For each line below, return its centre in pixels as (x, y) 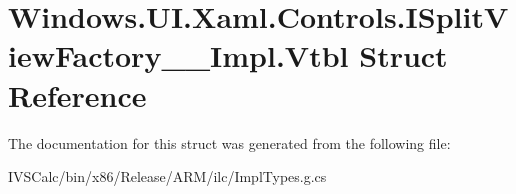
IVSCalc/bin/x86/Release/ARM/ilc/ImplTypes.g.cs (167, 176)
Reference (77, 94)
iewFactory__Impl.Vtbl (178, 55)
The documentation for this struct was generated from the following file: (229, 142)
